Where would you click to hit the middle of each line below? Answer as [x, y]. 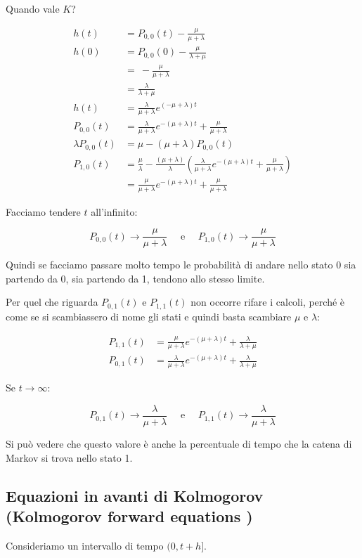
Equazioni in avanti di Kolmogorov [135, 495]
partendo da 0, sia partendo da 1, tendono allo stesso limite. [135, 278]
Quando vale [33, 8]
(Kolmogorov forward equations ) [129, 515]
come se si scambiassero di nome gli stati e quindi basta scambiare [149, 316]
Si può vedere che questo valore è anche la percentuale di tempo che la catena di [179, 443]
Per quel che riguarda [52, 302]
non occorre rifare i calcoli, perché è [268, 302]
